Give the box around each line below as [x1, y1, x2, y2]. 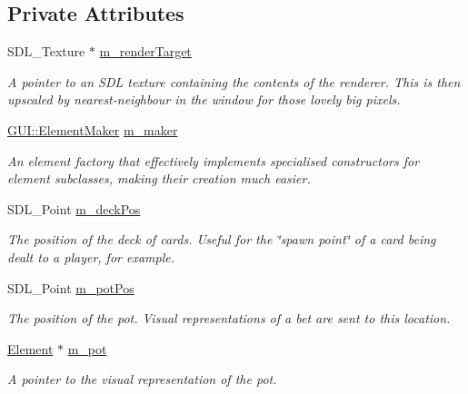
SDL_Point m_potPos [7, 278, 134, 297]
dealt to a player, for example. [7, 247, 175, 266]
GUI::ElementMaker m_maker [7, 120, 178, 139]
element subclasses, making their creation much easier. [7, 169, 311, 188]
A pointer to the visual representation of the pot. [7, 369, 277, 389]
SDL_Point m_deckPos [7, 199, 141, 218]
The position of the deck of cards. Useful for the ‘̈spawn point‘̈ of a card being [7, 230, 436, 249]
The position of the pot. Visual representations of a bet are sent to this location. [7, 309, 451, 328]
